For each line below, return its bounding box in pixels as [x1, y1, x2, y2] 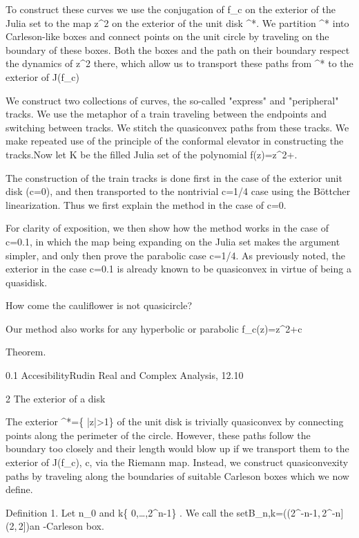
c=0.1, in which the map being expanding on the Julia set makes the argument [6, 234, 340, 248]
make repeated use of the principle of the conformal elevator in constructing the [6, 133, 344, 148]
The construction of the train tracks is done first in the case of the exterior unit [6, 170, 342, 185]
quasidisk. [6, 275, 48, 289]
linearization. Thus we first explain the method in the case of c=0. [6, 197, 287, 212]
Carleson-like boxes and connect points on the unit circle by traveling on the [6, 29, 329, 44]
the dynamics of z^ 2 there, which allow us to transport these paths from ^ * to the [6, 56, 353, 71]
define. [6, 482, 33, 497]
